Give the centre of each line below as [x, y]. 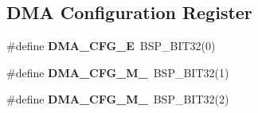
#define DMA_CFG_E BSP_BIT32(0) [111, 46]
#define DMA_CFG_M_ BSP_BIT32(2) [118, 99]
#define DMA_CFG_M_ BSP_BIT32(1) [118, 72]
